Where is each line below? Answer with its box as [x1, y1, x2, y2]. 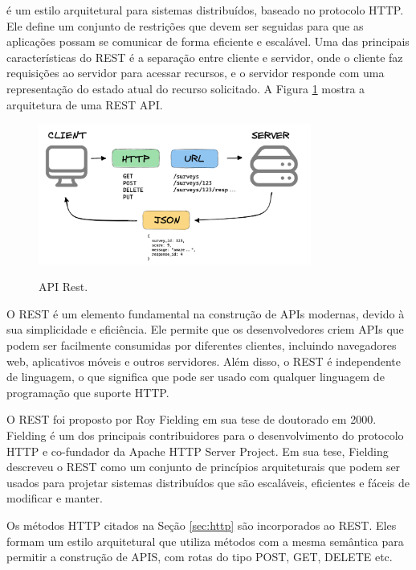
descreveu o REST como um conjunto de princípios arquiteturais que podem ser [6, 458, 401, 475]
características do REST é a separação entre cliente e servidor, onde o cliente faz [6, 48, 403, 65]
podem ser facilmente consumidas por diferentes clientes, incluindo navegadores [6, 337, 397, 354]
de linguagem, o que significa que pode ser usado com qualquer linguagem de [6, 368, 385, 385]
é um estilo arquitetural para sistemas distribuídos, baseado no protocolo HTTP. [6, 2, 404, 18]
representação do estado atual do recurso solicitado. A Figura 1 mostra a [6, 80, 365, 96]
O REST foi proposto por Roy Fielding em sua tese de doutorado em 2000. [6, 411, 377, 428]
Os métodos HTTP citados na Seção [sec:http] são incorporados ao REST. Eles [6, 517, 397, 534]
